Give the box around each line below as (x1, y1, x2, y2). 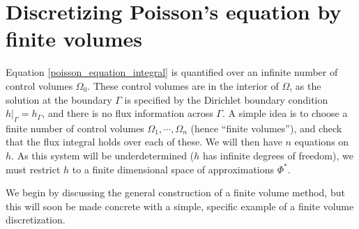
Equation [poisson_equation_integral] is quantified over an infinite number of (6, 65, 338, 79)
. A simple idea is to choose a (222, 106, 348, 120)
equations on (294, 134, 349, 149)
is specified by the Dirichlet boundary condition (124, 92, 328, 106)
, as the (289, 78, 321, 93)
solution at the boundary (6, 92, 112, 106)
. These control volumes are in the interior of (87, 78, 279, 93)
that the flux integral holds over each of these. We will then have (6, 134, 282, 149)
